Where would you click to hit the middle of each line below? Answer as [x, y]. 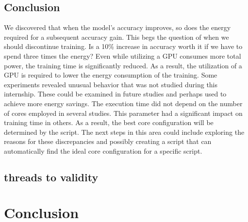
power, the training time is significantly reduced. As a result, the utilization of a [123, 65]
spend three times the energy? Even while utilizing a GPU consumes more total [123, 55]
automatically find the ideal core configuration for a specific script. [103, 151]
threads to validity [51, 177]
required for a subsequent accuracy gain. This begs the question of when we [116, 37]
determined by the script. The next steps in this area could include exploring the [124, 132]
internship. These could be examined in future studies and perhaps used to [115, 94]
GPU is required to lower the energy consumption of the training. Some [111, 75]
